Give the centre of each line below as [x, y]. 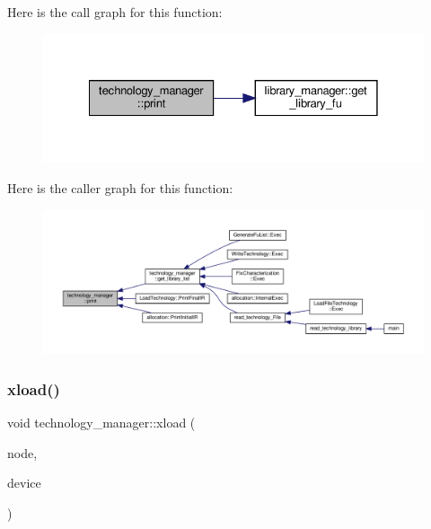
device [24, 483]
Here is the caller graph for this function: [120, 188]
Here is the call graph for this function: [115, 12]
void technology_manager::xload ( [101, 423]
